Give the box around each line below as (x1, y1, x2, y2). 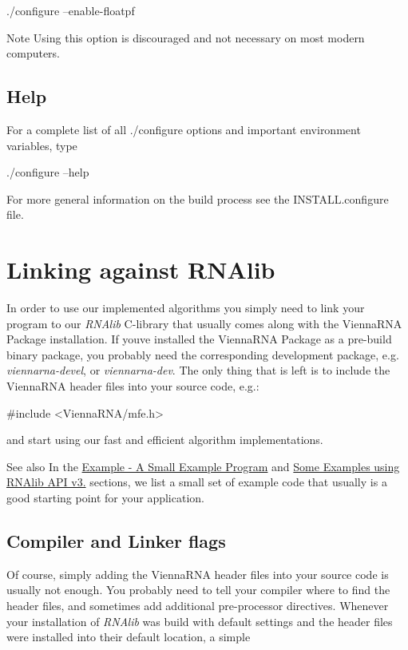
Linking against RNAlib (6, 253, 275, 286)
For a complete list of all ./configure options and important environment (6, 121, 361, 137)
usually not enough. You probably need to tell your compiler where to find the (6, 581, 390, 598)
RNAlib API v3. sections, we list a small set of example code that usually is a (6, 474, 387, 490)
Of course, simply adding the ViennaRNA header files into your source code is (6, 565, 389, 582)
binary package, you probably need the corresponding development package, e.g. (6, 346, 399, 363)
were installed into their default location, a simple (6, 628, 251, 645)
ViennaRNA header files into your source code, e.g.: (6, 378, 259, 394)
